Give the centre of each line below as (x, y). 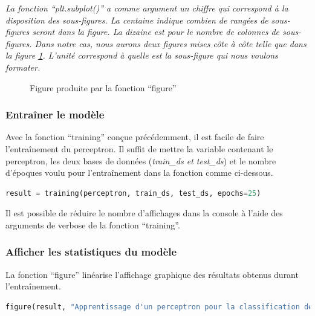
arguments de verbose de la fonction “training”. (93, 224)
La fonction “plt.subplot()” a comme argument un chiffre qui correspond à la (147, 8)
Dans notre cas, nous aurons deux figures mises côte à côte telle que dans (170, 43)
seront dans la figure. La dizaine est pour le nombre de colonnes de (156, 32)
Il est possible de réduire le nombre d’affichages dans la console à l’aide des (144, 213)
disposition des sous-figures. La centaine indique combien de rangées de (137, 20)
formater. (23, 67)
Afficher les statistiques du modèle (91, 252)
